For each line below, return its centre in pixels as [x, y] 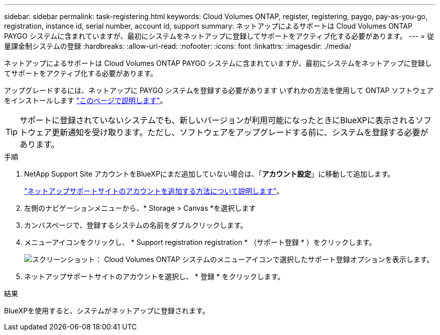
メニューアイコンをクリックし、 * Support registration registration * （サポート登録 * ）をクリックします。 [200, 242]
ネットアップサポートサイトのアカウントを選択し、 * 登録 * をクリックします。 [154, 276]
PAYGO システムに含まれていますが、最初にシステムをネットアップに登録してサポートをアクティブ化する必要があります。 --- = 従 [219, 36]
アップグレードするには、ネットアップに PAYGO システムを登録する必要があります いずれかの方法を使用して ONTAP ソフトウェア [219, 90]
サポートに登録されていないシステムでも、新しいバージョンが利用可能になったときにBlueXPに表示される [218, 120]
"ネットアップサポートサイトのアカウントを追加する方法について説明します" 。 [154, 191]
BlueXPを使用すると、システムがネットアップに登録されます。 [107, 311]
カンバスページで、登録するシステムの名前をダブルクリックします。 [136, 225]
